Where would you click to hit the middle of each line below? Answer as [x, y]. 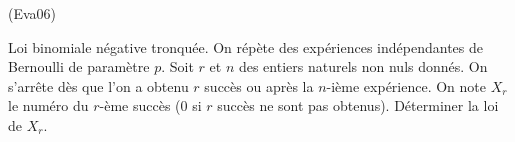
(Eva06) [32, 13]
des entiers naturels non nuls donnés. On [363, 66]
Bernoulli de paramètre [79, 66]
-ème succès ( [140, 105]
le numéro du [48, 105]
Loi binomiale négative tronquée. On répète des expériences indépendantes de [245, 46]
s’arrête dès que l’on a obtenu [98, 85]
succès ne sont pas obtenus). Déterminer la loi [358, 105]
